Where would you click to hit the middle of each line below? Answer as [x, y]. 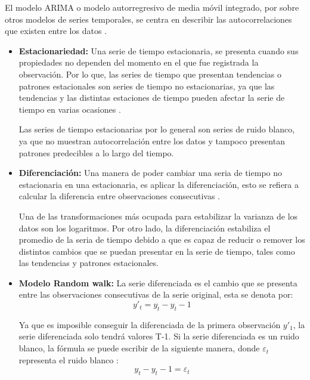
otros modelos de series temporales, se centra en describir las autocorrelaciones [148, 19]
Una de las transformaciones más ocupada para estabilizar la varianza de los [158, 216]
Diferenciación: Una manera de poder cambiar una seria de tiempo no [151, 173]
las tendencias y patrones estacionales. [89, 263]
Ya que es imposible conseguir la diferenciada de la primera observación [150, 324]
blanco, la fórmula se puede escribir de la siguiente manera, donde [139, 348]
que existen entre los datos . [56, 31]
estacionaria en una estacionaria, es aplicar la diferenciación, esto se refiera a [159, 184]
